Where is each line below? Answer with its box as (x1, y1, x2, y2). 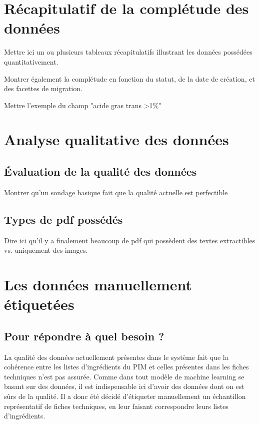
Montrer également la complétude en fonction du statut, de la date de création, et (4, 73, 255, 84)
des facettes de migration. (4, 83, 82, 94)
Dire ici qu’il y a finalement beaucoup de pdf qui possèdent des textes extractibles (4, 235, 255, 245)
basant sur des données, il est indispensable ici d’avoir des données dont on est (4, 381, 244, 391)
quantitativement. (4, 56, 58, 67)
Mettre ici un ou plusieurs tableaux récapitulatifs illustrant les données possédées (4, 47, 252, 57)
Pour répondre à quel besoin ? (4, 328, 164, 343)
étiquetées (4, 294, 74, 314)
